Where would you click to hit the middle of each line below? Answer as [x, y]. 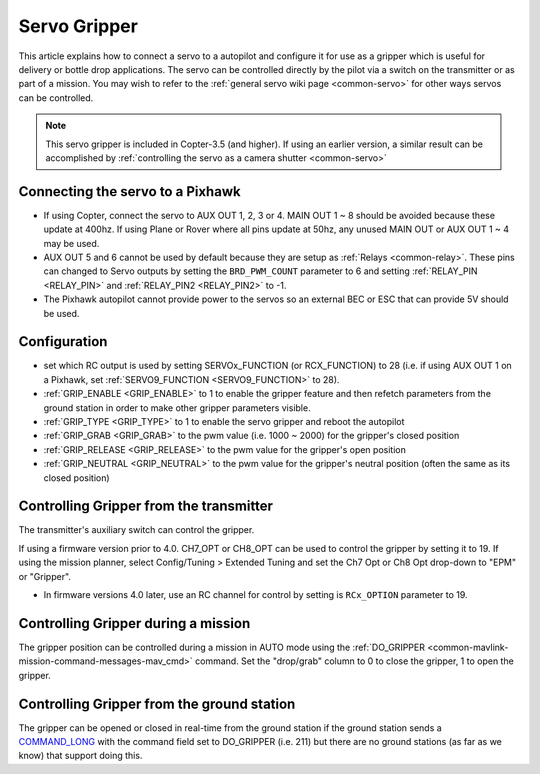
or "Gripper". [45, 576]
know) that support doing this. [80, 756]
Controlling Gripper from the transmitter [146, 506]
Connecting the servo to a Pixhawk [129, 191]
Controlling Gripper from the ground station [157, 703]
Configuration [63, 341]
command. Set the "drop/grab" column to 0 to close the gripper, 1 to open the [354, 661]
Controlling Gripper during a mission [134, 623]
